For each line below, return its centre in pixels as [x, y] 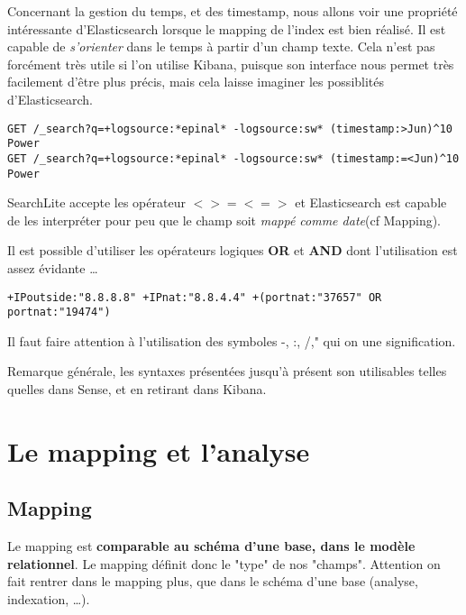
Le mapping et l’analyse [159, 450]
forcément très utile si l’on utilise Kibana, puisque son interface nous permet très [231, 64]
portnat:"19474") [59, 312]
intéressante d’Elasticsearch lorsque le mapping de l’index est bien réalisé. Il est [227, 28]
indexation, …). [49, 599]
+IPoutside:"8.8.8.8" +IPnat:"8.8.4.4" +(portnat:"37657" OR [195, 297]
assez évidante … [53, 267]
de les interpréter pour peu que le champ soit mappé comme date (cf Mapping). [224, 220]
